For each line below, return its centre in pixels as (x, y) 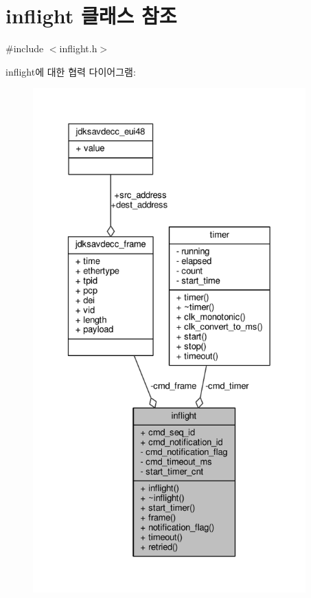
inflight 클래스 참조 (91, 15)
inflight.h (78, 48)
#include (25, 48)
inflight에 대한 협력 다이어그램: (71, 71)
